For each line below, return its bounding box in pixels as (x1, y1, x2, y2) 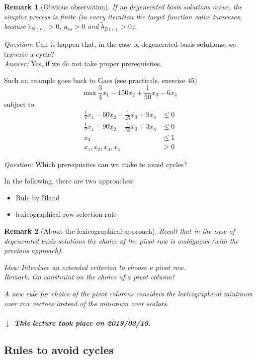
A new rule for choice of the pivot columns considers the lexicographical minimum (4, 288, 253, 298)
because (4, 21, 26, 31)
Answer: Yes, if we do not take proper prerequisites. (4, 58, 162, 69)
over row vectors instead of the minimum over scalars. (4, 298, 169, 308)
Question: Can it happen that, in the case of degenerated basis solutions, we (4, 38, 237, 49)
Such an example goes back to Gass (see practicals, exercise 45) (4, 75, 197, 85)
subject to (4, 99, 34, 109)
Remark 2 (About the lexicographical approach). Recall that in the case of (4, 226, 235, 236)
